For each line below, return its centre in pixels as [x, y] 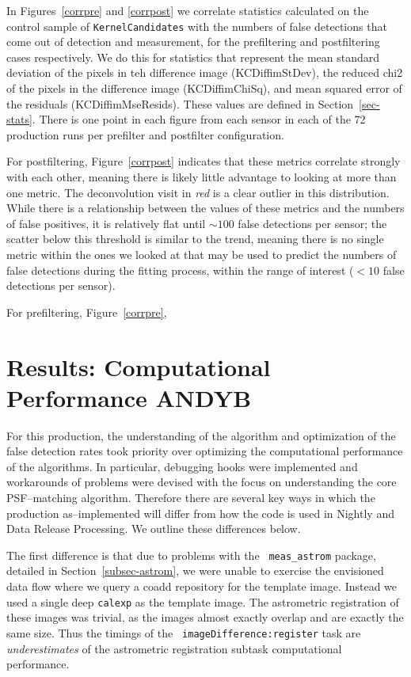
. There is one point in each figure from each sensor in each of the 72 [199, 119]
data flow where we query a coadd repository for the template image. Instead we [202, 586]
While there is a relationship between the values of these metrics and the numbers [205, 208]
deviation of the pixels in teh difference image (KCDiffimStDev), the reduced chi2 [205, 72]
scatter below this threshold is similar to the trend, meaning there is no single [195, 239]
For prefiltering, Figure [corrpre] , [87, 312]
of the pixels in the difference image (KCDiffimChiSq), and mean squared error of [204, 88]
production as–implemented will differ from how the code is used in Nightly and [200, 513]
